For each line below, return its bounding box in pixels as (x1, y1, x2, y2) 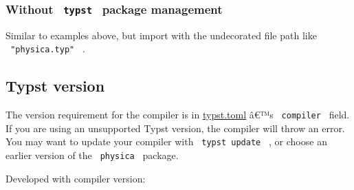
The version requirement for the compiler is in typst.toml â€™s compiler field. (5, 107, 350, 122)
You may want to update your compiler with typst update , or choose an (5, 134, 327, 149)
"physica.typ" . (10, 41, 85, 56)
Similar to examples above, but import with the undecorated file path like (5, 28, 317, 42)
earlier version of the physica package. (5, 148, 179, 162)
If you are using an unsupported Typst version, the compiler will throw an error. (5, 120, 345, 135)
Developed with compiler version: (5, 171, 146, 185)
